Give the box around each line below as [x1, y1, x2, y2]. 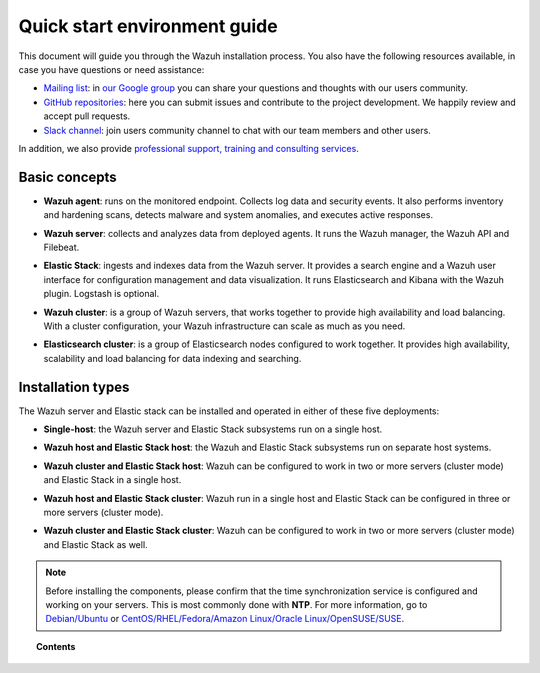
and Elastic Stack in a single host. [43, 474, 182, 486]
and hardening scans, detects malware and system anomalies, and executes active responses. [43, 209, 434, 221]
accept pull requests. [43, 110, 131, 122]
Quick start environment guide [18, 15, 279, 37]
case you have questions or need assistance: [18, 63, 205, 75]
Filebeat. [43, 241, 80, 253]
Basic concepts [18, 168, 117, 185]
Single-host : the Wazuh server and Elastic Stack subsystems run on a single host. [43, 423, 383, 435]
